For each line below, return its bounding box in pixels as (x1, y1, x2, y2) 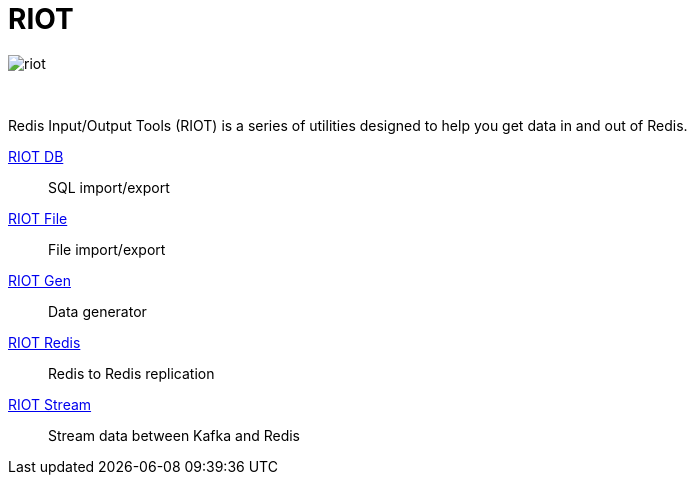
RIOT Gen (8, 271, 71, 289)
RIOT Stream (8, 395, 92, 413)
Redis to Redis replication (48, 364, 215, 382)
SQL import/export (48, 178, 170, 196)
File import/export (48, 240, 166, 258)
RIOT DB (8, 147, 64, 165)
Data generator (48, 302, 147, 320)
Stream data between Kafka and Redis (48, 426, 300, 444)
